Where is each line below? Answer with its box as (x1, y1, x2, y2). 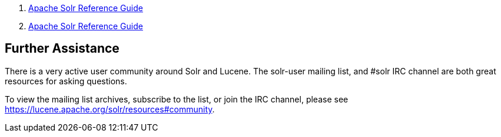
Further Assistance (5, 41, 120, 56)
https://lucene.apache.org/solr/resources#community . (5, 104, 215, 114)
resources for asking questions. (5, 76, 127, 86)
